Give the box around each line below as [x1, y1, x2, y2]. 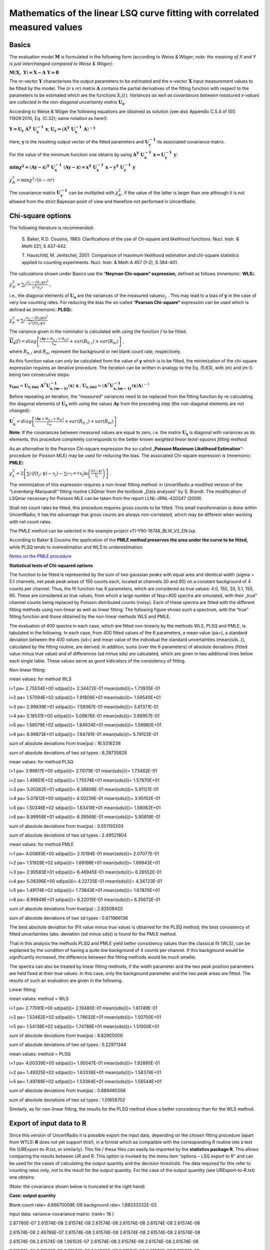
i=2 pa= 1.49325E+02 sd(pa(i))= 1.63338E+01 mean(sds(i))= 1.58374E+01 [9, 1069, 161, 1075]
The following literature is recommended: [9, 225, 94, 231]
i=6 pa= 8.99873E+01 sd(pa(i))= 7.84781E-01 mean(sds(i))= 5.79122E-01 [9, 731, 158, 737]
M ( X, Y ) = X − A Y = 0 [9, 69, 59, 75]
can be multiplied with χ [68, 189, 118, 195]
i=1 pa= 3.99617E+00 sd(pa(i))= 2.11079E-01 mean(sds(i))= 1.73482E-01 [9, 768, 157, 774]
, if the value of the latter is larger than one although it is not [121, 189, 245, 195]
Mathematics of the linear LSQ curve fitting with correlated [9, 7, 259, 18]
